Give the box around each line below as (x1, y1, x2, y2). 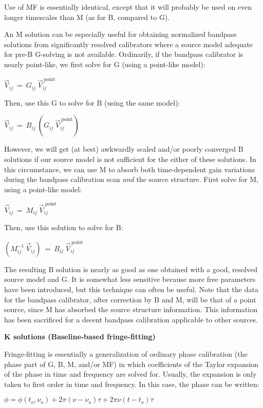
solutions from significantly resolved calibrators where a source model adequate (4, 38, 253, 49)
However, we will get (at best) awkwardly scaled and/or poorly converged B (4, 144, 243, 154)
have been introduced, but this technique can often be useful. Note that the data (4, 283, 258, 294)
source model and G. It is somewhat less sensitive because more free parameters (4, 274, 256, 284)
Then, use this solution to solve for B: (4, 222, 123, 233)
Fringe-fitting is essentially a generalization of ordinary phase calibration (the (4, 348, 248, 359)
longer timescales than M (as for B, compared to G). (4, 11, 170, 22)
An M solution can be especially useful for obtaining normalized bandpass (4, 29, 237, 39)
